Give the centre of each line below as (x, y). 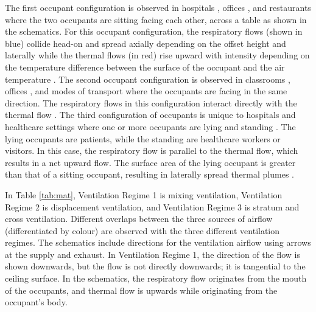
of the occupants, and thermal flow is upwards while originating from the (141, 290)
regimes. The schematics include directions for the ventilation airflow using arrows (158, 242)
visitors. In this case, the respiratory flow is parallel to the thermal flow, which (152, 151)
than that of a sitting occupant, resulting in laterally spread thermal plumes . (149, 174)
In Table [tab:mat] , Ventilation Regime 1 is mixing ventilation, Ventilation (144, 194)
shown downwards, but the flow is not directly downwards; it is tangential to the (155, 266)
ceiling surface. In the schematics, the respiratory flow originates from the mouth (156, 278)
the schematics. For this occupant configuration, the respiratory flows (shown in (154, 31)
